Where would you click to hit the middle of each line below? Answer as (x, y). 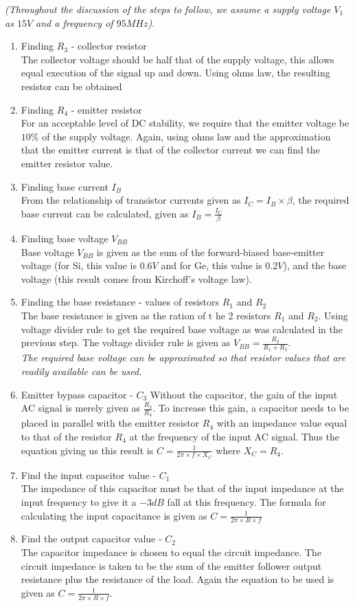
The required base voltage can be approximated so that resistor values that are (183, 358)
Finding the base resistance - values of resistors (120, 302)
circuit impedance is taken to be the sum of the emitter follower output (171, 565)
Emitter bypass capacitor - (77, 394)
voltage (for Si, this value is (79, 265)
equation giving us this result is (87, 450)
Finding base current (65, 186)
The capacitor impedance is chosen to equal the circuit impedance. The (171, 552)
